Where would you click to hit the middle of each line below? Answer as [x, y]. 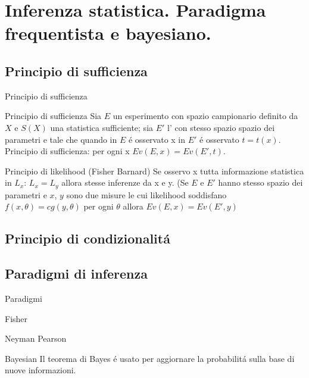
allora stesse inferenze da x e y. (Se [125, 182]
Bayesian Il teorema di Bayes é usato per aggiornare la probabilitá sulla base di [150, 358]
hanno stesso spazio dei [260, 182]
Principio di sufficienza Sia [53, 116]
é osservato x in [157, 139]
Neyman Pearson [36, 338]
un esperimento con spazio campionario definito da [205, 116]
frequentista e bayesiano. [108, 33]
